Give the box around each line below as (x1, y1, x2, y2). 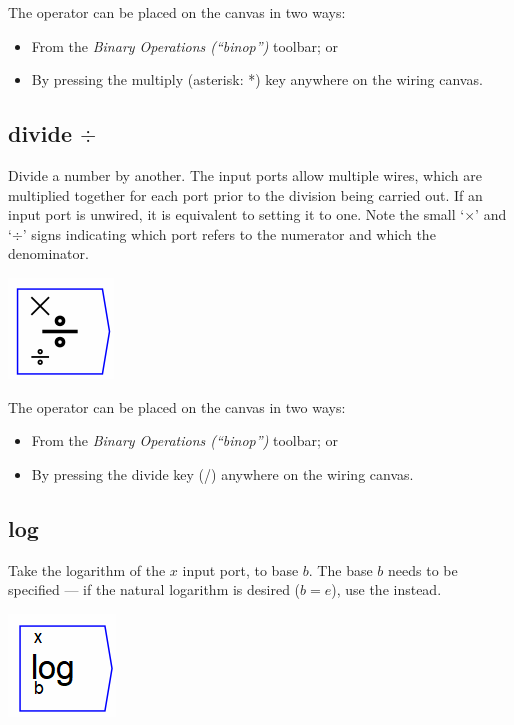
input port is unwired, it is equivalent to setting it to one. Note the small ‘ (8, 204, 465, 225)
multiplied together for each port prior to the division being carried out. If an (8, 184, 483, 205)
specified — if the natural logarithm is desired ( (8, 579, 301, 600)
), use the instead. (331, 579, 442, 600)
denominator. (8, 243, 89, 264)
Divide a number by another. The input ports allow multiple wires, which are (8, 164, 482, 185)
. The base (308, 559, 373, 580)
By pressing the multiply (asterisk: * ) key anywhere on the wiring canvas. (31, 69, 483, 90)
